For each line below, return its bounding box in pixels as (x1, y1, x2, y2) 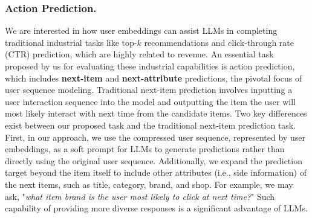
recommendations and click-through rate (144, 36, 294, 48)
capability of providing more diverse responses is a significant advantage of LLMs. (5, 202, 308, 214)
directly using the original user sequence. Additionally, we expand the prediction (5, 154, 302, 167)
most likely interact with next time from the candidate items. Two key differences (5, 107, 307, 120)
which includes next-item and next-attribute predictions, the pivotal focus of (5, 71, 302, 84)
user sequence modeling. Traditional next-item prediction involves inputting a (5, 83, 293, 96)
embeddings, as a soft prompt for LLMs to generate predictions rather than (5, 143, 285, 155)
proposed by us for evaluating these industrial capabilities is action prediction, (5, 60, 295, 72)
